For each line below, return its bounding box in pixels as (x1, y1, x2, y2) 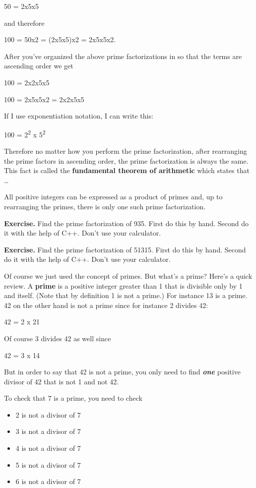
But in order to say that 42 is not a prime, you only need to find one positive (4, 366, 241, 377)
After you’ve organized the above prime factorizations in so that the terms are (4, 51, 242, 61)
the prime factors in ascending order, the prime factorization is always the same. (4, 155, 249, 166)
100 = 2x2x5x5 (4, 77, 50, 87)
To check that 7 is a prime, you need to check (4, 393, 142, 403)
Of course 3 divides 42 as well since (4, 333, 111, 343)
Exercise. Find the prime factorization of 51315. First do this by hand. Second (4, 244, 246, 254)
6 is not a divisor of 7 (15, 476, 81, 487)
